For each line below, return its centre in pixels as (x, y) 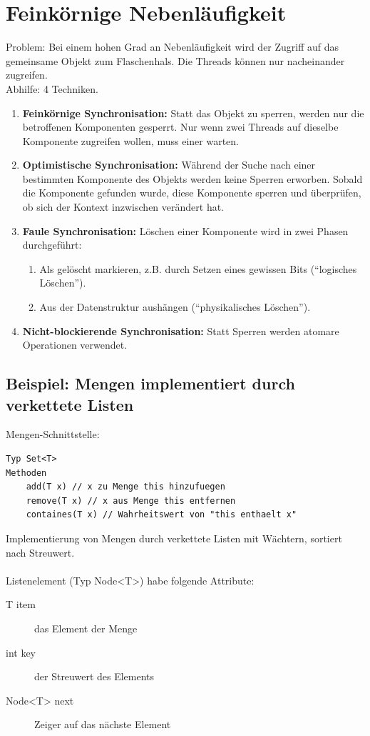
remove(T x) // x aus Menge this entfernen (131, 501)
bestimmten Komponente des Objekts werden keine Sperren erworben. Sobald (192, 178)
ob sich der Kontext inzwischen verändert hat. (123, 207)
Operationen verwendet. (75, 345)
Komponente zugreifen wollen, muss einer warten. (130, 140)
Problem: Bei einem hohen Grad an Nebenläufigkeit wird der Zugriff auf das (173, 47)
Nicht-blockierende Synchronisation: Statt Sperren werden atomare (181, 330)
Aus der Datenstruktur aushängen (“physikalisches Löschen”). (175, 307)
